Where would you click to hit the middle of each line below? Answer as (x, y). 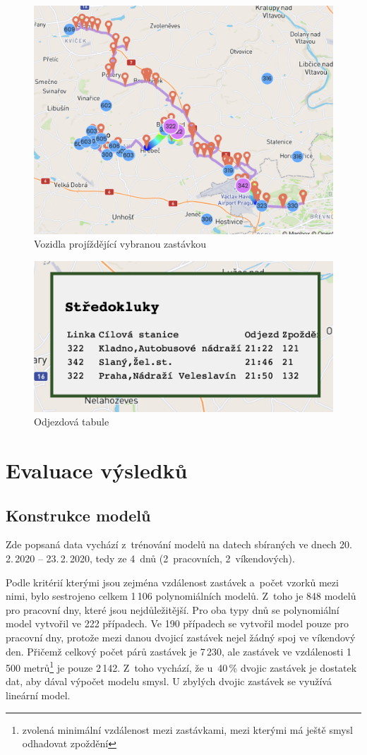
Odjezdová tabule (72, 422)
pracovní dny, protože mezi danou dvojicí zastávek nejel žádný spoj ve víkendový (181, 637)
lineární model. (38, 695)
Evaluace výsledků (97, 470)
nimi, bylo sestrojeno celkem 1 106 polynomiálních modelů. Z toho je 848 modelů (181, 596)
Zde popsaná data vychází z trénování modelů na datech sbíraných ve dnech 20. (179, 544)
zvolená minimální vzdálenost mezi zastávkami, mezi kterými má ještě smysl (187, 729)
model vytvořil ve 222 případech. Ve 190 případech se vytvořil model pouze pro (178, 623)
